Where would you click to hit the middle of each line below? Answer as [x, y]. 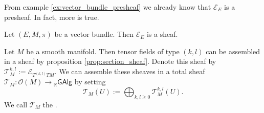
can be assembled [233, 51]
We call [16, 104]
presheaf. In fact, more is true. [52, 17]
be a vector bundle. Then [94, 34]
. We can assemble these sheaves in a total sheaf [130, 71]
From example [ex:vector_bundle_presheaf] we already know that [108, 7]
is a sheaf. [162, 34]
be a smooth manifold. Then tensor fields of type [103, 51]
